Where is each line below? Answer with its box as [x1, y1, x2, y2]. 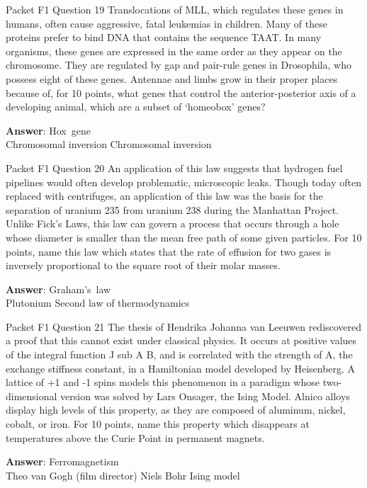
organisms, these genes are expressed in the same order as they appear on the [6, 43, 342, 58]
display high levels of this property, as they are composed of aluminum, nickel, [6, 402, 346, 417]
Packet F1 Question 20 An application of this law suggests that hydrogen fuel [6, 160, 343, 175]
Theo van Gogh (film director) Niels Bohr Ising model [6, 467, 240, 482]
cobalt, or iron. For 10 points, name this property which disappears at [6, 416, 310, 431]
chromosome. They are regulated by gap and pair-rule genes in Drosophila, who [6, 57, 351, 72]
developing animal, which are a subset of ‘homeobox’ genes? [6, 99, 266, 114]
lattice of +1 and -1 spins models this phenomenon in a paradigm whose [6, 375, 320, 390]
